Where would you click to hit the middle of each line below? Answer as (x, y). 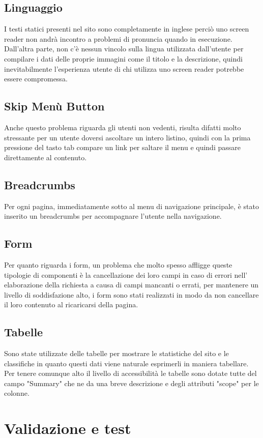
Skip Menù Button (54, 106)
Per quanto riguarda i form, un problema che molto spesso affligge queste (118, 264)
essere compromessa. (36, 79)
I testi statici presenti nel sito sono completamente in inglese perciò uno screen (127, 29)
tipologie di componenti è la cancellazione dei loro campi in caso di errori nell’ (126, 274)
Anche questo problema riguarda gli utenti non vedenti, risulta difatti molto (123, 127)
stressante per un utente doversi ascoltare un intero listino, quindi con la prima (127, 137)
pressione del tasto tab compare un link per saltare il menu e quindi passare (122, 147)
